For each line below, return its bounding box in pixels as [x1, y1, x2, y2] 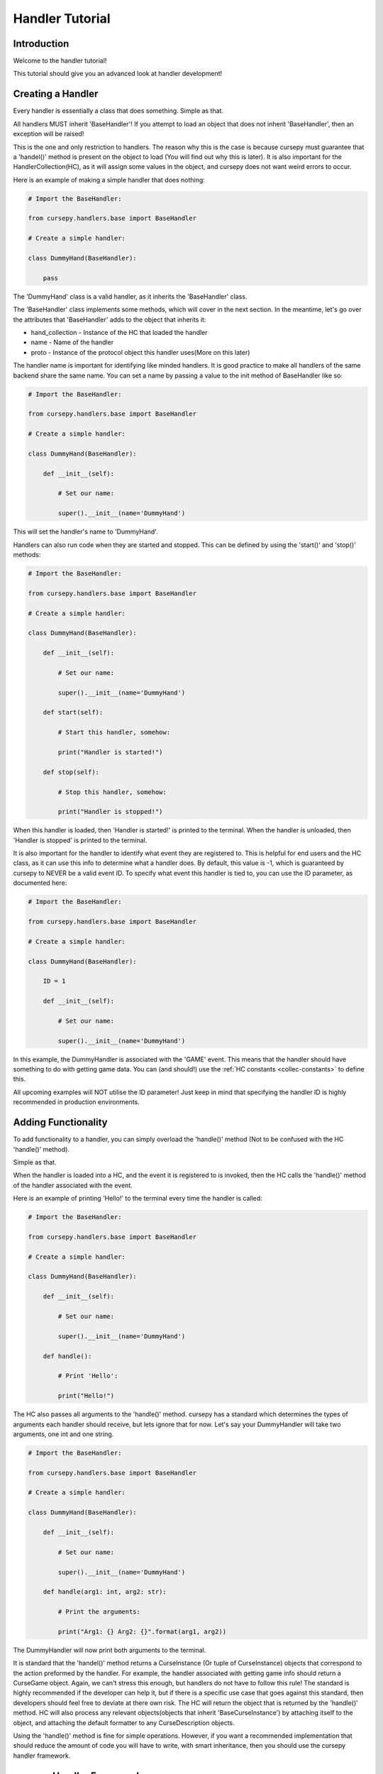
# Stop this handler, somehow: [57, 788, 167, 796]
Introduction [13, 38, 70, 50]
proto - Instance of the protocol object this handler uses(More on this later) [30, 348, 250, 356]
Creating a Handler [13, 88, 99, 100]
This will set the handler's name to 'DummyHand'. [13, 527, 159, 536]
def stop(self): [43, 768, 99, 776]
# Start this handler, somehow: [57, 728, 170, 737]
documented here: [13, 878, 67, 887]
